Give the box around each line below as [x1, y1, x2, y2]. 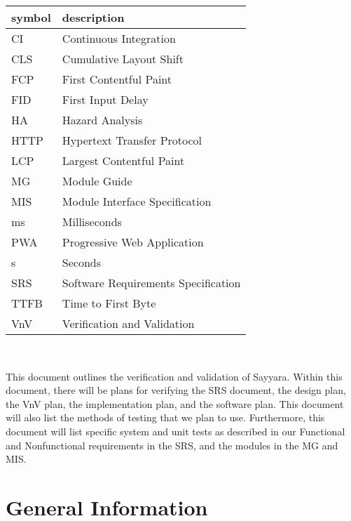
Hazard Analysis [62, 112, 143, 128]
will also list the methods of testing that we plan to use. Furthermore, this [6, 410, 325, 425]
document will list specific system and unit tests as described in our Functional [6, 423, 345, 438]
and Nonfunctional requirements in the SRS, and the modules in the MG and [6, 437, 338, 452]
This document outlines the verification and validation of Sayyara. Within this [6, 369, 343, 383]
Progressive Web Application [62, 234, 204, 250]
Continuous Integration [62, 30, 176, 46]
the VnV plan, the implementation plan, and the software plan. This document [6, 396, 344, 411]
